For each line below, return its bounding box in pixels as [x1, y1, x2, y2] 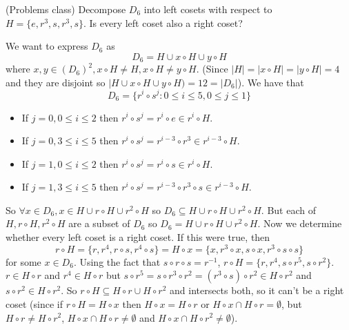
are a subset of [68, 216, 130, 231]
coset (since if [6, 296, 63, 311]
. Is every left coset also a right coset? [83, 15, 243, 30]
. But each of [261, 202, 316, 217]
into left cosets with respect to [143, 2, 272, 16]
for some [6, 254, 41, 269]
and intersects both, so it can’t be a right [170, 283, 344, 298]
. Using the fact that [73, 254, 161, 269]
